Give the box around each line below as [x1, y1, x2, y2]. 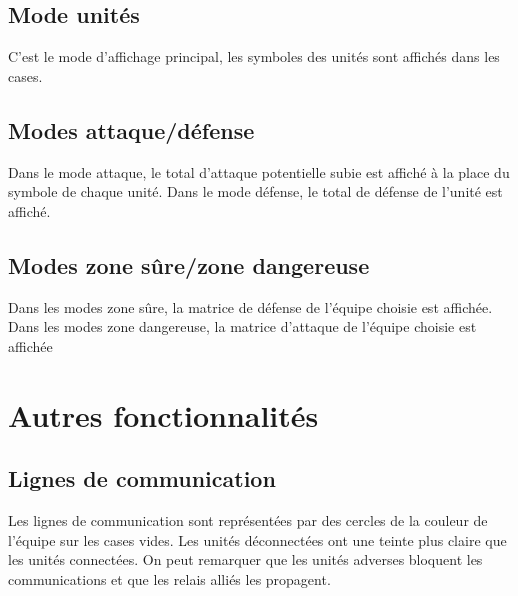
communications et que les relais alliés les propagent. [8, 568, 331, 589]
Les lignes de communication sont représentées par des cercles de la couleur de [8, 509, 488, 530]
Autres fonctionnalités [8, 394, 319, 435]
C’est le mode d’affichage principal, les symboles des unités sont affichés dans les [8, 46, 500, 67]
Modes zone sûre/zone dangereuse [8, 249, 370, 280]
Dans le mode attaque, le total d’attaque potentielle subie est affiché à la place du [8, 161, 510, 182]
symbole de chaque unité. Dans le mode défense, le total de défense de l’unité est [8, 181, 503, 202]
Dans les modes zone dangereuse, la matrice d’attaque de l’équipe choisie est [8, 316, 477, 337]
